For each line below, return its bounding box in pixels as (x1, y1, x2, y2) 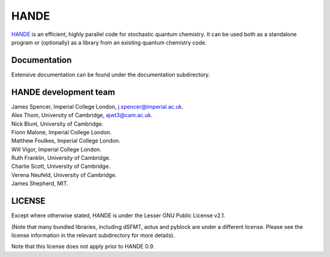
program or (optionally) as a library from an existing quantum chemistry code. (11, 38, 207, 46)
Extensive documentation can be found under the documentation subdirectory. (11, 71, 210, 78)
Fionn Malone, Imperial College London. (11, 128, 112, 136)
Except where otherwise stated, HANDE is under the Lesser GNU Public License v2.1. (11, 212, 226, 219)
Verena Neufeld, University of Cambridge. (11, 171, 117, 178)
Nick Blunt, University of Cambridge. (11, 120, 104, 128)
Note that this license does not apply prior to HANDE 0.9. (11, 243, 155, 250)
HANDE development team (11, 87, 116, 97)
